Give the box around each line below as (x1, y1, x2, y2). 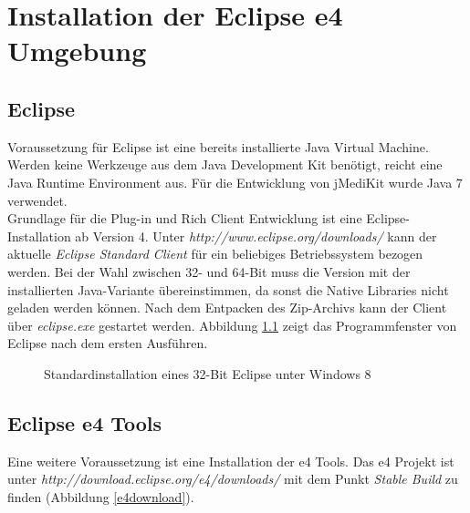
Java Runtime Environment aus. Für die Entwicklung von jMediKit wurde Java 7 (7, 172, 463, 191)
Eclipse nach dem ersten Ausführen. (7, 333, 208, 353)
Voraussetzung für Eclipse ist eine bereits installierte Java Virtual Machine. (7, 137, 429, 156)
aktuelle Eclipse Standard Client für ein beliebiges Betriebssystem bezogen (7, 244, 423, 263)
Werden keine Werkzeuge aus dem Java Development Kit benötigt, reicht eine (7, 155, 443, 174)
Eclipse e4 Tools (7, 408, 162, 436)
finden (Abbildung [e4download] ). (7, 487, 194, 506)
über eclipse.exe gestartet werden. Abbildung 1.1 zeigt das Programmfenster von (7, 315, 457, 334)
